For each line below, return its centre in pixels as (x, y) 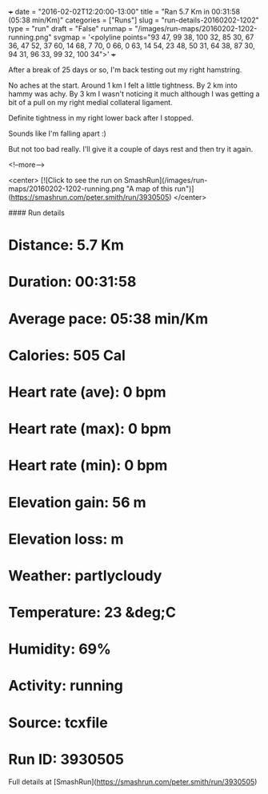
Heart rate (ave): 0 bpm (87, 392)
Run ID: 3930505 (66, 759)
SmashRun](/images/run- (166, 180)
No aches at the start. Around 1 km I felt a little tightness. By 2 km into (123, 85)
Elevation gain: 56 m (77, 502)
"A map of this (150, 189)
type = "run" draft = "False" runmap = (71, 29)
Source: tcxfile (58, 723)
